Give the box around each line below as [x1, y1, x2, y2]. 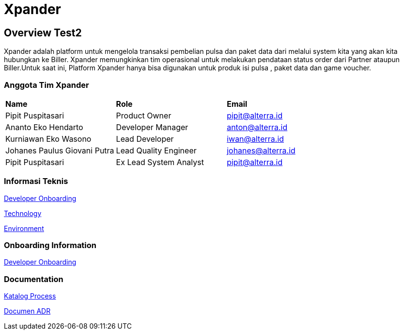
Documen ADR [4, 307, 51, 316]
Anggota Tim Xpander [4, 80, 89, 90]
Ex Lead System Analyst [116, 157, 204, 167]
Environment [4, 224, 44, 233]
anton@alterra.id [227, 122, 288, 132]
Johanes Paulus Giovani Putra [5, 145, 114, 155]
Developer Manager [116, 122, 188, 132]
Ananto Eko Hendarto [5, 122, 83, 132]
